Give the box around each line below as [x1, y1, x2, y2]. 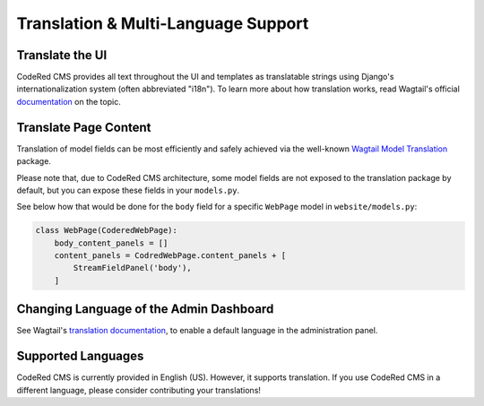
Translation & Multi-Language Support [16, 13, 309, 33]
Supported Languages [16, 349, 144, 364]
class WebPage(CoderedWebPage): [35, 225, 178, 236]
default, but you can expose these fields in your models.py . [16, 185, 240, 195]
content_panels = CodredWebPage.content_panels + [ [54, 251, 287, 261]
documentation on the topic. [16, 96, 121, 107]
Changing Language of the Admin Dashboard [16, 301, 274, 317]
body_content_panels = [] [54, 238, 169, 248]
